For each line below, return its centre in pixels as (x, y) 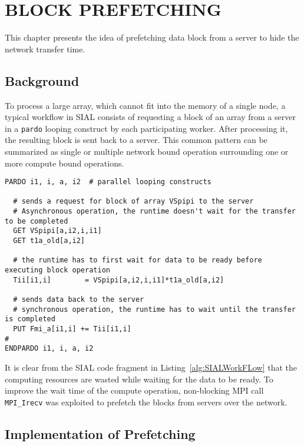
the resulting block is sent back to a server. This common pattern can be (136, 140)
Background (42, 80)
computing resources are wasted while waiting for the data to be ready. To (139, 379)
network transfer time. (45, 49)
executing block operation (57, 270)
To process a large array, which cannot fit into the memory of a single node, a (145, 105)
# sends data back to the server (79, 300)
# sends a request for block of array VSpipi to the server (133, 202)
